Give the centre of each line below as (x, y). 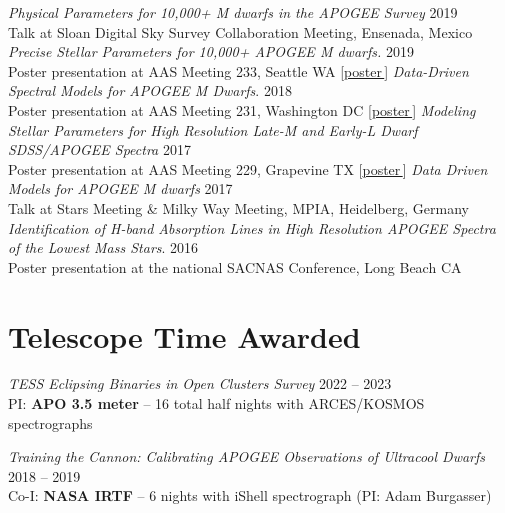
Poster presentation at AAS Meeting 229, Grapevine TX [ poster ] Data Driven (248, 168)
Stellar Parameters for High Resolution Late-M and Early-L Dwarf (213, 129)
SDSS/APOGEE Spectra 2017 (99, 149)
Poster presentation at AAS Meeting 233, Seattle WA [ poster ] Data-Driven (238, 70)
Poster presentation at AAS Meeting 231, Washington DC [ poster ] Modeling (242, 109)
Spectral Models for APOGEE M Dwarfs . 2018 (150, 90)
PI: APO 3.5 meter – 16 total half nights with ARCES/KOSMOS (216, 403)
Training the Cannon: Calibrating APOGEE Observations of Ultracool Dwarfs (247, 456)
